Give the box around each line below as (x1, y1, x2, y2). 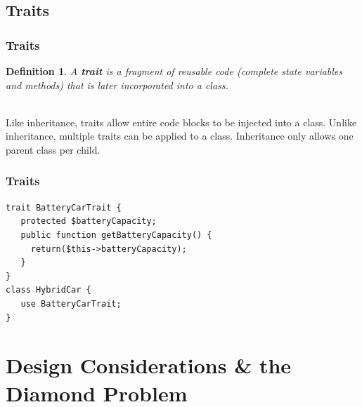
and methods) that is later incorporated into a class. (6, 77, 228, 92)
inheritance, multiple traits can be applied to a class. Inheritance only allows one (6, 128, 354, 143)
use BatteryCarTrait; (20, 298, 122, 309)
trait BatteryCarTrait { (6, 202, 122, 213)
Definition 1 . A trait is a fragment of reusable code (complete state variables (6, 64, 343, 78)
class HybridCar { (6, 285, 91, 295)
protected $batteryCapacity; (20, 216, 157, 227)
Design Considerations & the (6, 351, 292, 380)
